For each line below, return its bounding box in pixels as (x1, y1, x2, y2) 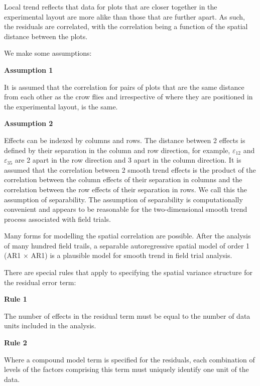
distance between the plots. (4, 31, 88, 41)
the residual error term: (4, 277, 76, 287)
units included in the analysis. (4, 320, 96, 331)
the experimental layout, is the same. (4, 101, 118, 111)
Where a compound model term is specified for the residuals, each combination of (4, 354, 255, 364)
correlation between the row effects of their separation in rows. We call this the (4, 184, 247, 194)
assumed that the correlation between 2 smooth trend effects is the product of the (4, 164, 256, 175)
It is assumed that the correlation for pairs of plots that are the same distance (4, 81, 244, 92)
